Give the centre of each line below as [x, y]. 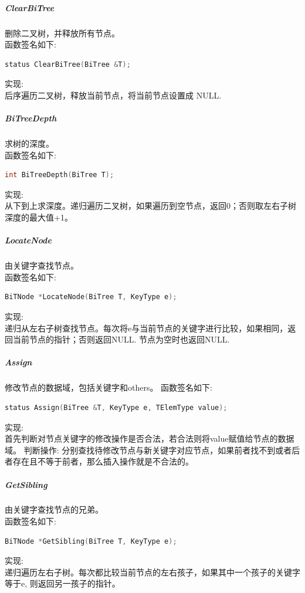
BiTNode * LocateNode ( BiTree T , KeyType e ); [91, 297]
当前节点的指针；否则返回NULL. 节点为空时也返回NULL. [121, 339]
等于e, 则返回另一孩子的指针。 [62, 583]
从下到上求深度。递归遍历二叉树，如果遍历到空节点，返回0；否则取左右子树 [150, 206]
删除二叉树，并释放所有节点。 [62, 33]
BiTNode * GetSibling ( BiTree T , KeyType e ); [91, 541]
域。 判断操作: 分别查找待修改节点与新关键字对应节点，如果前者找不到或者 [148, 450]
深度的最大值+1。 [39, 217]
